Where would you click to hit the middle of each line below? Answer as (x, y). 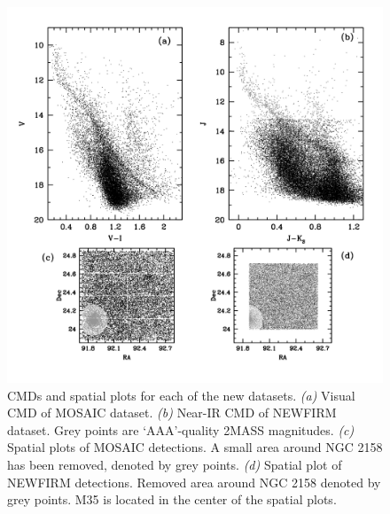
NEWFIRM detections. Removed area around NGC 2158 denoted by (194, 482)
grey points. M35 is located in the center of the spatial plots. (172, 499)
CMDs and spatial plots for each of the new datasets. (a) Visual (181, 395)
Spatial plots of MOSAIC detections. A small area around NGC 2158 (195, 447)
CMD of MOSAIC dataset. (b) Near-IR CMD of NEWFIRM (172, 413)
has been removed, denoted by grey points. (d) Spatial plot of (175, 464)
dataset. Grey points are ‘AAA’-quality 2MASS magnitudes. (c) (181, 429)
